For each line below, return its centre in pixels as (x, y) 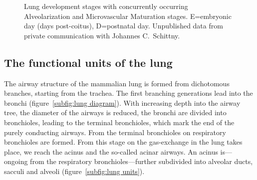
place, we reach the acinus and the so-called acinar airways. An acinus (111, 151)
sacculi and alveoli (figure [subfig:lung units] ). (74, 171)
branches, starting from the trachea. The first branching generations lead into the (128, 93)
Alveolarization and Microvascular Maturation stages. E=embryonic (128, 16)
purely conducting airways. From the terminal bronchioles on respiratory (115, 132)
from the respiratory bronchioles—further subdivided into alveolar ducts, (141, 161)
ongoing (16, 161)
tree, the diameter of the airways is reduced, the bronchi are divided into (115, 112)
